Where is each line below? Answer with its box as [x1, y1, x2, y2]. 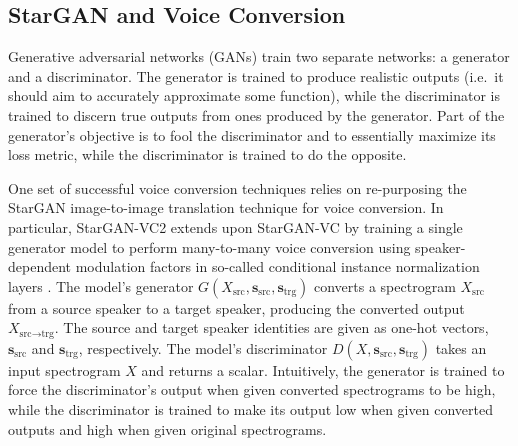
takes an [435, 337, 487, 358]
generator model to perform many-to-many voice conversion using [8, 236, 411, 257]
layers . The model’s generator [8, 275, 194, 296]
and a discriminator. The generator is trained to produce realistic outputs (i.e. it [8, 65, 504, 86]
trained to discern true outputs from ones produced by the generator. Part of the [8, 104, 505, 125]
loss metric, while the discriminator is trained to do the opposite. [8, 144, 407, 165]
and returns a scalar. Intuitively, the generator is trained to [141, 359, 505, 380]
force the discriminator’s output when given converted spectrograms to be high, [8, 379, 496, 400]
